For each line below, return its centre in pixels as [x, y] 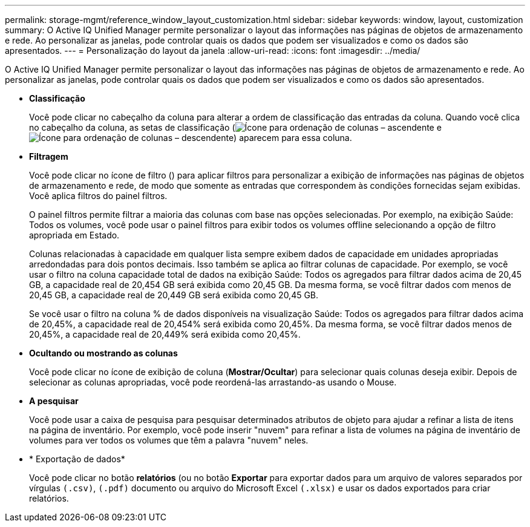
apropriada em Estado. [74, 235]
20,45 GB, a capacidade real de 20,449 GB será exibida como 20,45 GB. [174, 295]
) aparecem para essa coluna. [293, 138]
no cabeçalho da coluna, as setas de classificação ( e [235, 127]
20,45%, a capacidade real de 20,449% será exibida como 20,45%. [165, 334]
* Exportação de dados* [77, 459]
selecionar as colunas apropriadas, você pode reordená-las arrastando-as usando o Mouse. [213, 382]
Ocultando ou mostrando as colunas [103, 353]
